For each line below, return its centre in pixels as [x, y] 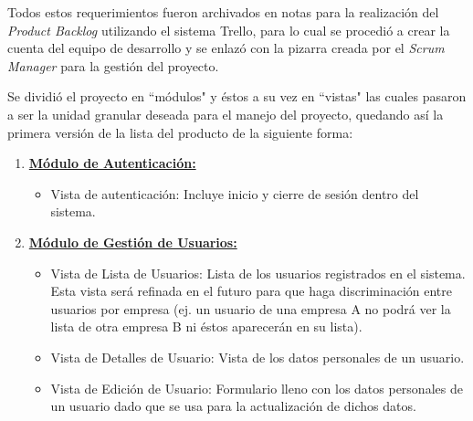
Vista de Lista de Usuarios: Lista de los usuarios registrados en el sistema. [258, 273]
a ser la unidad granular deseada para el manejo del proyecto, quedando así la [226, 114]
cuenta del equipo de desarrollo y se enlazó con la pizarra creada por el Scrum [226, 48]
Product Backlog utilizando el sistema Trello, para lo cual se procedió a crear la [229, 30]
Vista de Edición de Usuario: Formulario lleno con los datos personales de [257, 388]
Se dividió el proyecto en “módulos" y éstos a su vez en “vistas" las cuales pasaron [237, 96]
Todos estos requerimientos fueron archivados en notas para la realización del [223, 12]
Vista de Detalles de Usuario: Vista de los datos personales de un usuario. [258, 357]
